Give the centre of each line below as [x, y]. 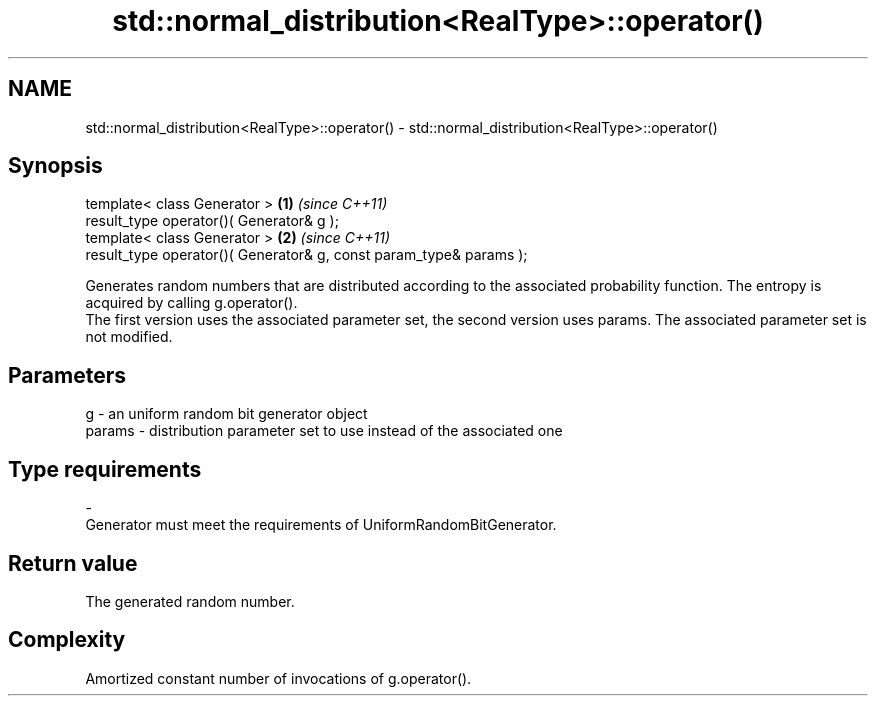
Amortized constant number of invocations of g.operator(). [278, 678]
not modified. [129, 337]
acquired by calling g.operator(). [191, 303]
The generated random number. [190, 601]
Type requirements [105, 469]
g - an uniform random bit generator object [226, 414]
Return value [73, 563]
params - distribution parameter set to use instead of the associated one [324, 431]
